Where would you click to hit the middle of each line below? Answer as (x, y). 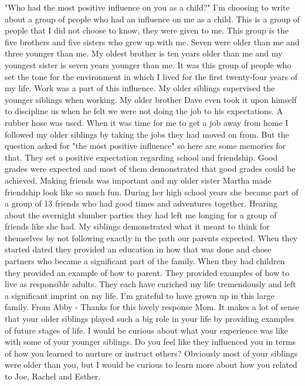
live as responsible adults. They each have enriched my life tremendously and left (150, 284)
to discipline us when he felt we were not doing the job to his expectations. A (144, 111)
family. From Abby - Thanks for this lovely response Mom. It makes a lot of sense (152, 307)
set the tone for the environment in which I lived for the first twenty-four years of (151, 76)
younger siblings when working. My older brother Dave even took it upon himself (151, 99)
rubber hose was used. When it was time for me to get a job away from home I (147, 122)
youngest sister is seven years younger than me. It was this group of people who (148, 64)
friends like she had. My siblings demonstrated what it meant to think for (137, 226)
